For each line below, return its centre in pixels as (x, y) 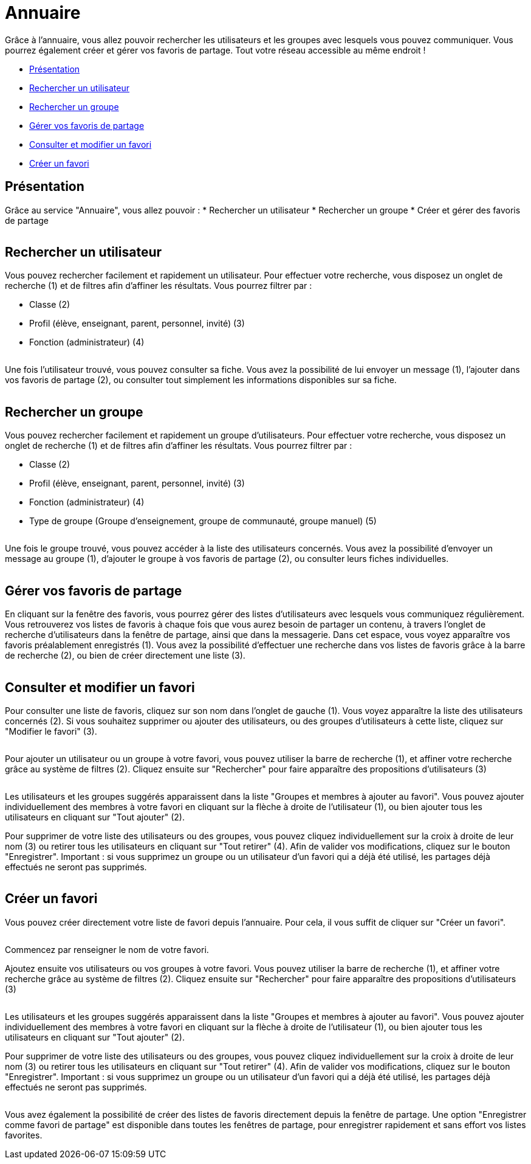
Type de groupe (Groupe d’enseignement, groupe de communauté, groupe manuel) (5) (203, 521)
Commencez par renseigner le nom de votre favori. (107, 949)
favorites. (24, 1135)
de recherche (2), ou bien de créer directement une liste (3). (125, 656)
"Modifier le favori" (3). (51, 731)
